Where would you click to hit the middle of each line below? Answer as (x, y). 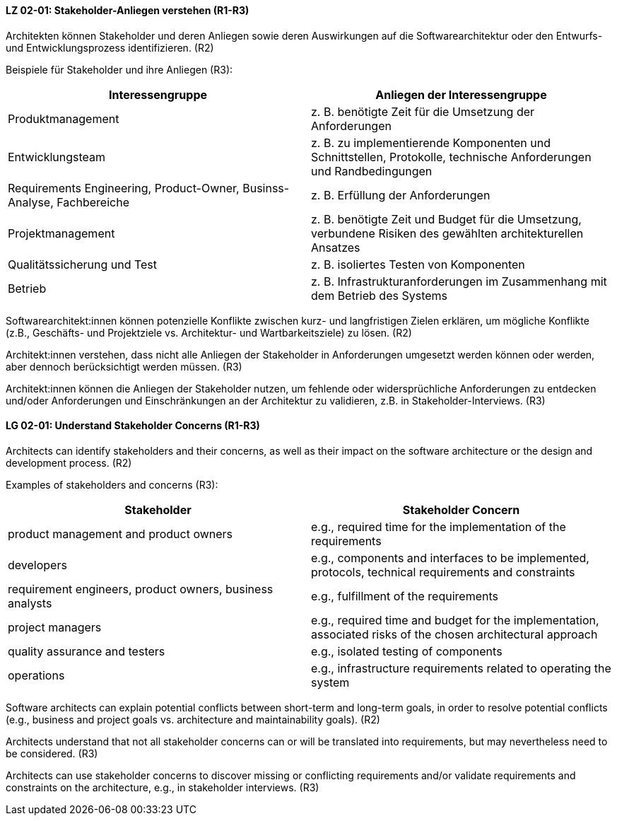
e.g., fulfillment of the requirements (405, 596)
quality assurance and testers (87, 651)
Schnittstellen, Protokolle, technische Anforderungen (451, 157)
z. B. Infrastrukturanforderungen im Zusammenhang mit (459, 281)
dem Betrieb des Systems (379, 295)
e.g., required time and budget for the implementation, (455, 620)
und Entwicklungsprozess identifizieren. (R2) (110, 47)
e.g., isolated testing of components (407, 651)
